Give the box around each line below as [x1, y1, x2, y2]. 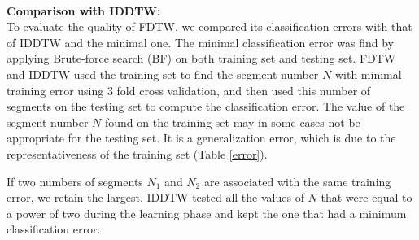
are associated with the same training [203, 172, 391, 190]
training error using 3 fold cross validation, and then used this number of [7, 81, 371, 98]
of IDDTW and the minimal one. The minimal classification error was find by [7, 33, 394, 50]
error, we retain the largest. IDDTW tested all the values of [7, 189, 304, 206]
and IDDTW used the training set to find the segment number [7, 65, 319, 82]
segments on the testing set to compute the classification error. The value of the [7, 98, 405, 115]
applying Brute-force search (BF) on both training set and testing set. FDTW [7, 50, 396, 67]
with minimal [334, 65, 402, 82]
